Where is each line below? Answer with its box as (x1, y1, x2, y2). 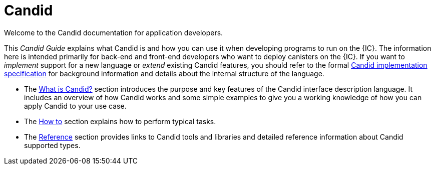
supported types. (24, 141, 81, 150)
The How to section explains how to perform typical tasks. (24, 117, 216, 126)
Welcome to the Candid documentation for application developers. (4, 28, 223, 37)
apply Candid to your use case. (24, 101, 127, 110)
